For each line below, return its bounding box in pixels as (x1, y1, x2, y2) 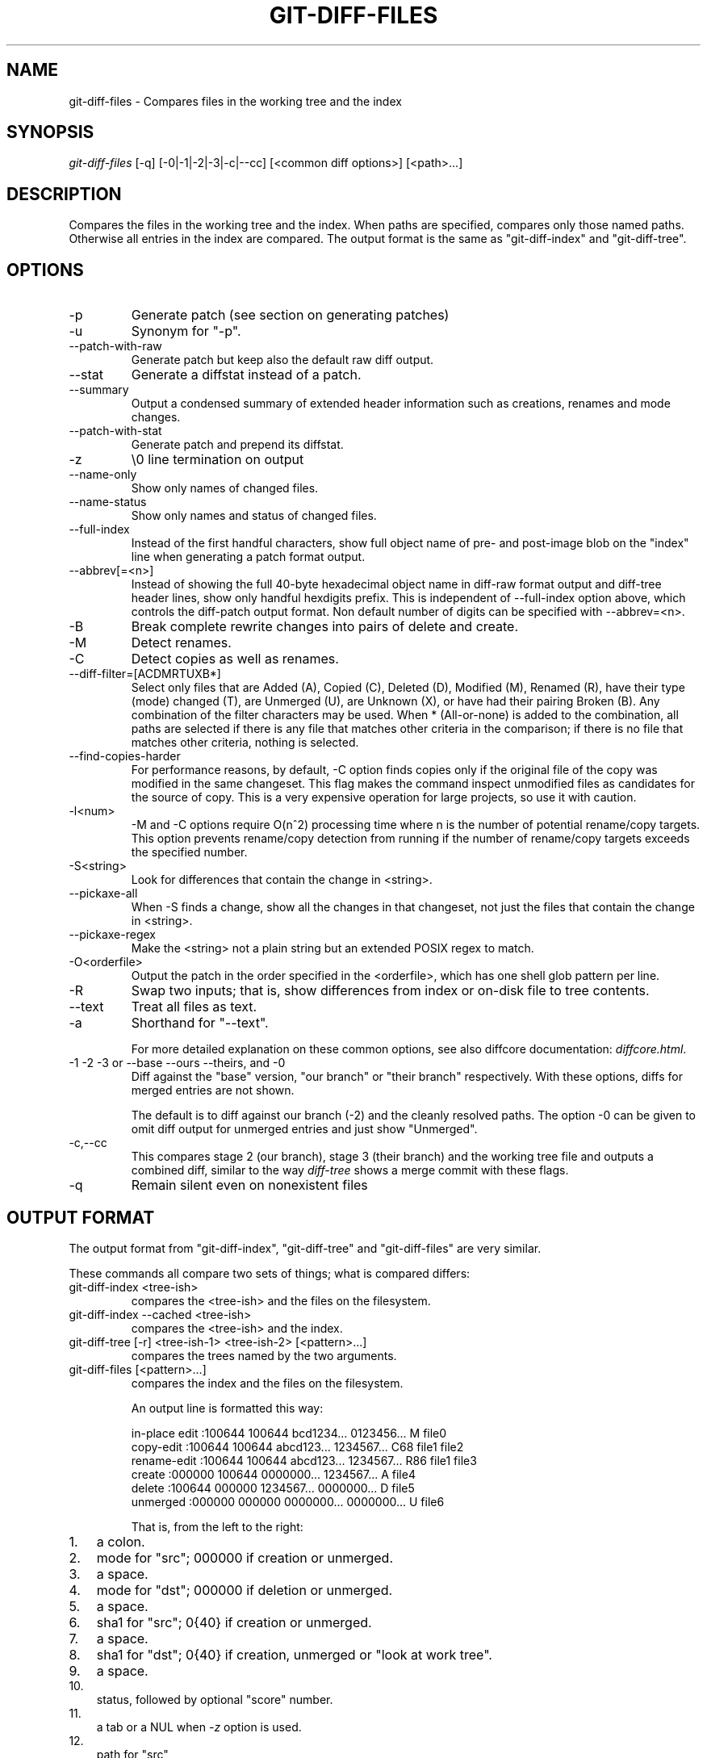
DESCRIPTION (6, 183, 122, 204)
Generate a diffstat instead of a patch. (131, 366, 362, 383)
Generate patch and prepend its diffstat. (131, 437, 344, 452)
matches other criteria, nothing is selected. (131, 735, 359, 750)
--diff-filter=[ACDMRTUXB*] (69, 667, 221, 681)
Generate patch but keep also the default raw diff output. (131, 353, 434, 367)
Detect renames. (131, 634, 232, 651)
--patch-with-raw (69, 339, 162, 354)
